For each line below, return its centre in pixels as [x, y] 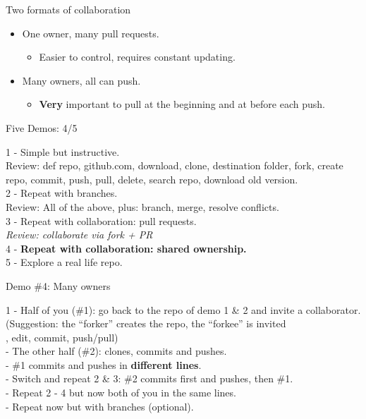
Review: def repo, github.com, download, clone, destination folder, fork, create [175, 165]
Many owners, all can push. [81, 80]
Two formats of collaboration [68, 9]
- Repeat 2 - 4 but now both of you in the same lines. [121, 393]
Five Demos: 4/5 [42, 127]
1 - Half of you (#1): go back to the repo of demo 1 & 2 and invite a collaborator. [183, 309]
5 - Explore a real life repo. [64, 262]
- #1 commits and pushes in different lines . [104, 364]
